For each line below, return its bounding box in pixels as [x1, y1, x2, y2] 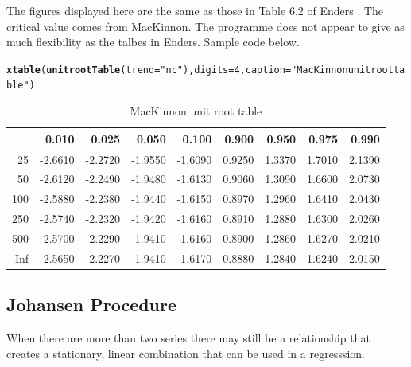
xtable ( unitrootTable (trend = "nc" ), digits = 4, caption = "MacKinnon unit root [6, 64, 394, 76]
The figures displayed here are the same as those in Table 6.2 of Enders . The [6, 2, 384, 18]
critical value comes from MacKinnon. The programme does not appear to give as [6, 18, 405, 34]
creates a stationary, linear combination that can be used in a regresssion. [6, 345, 365, 361]
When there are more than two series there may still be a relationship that [6, 330, 370, 346]
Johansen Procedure [6, 292, 177, 317]
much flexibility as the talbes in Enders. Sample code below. [6, 33, 300, 50]
